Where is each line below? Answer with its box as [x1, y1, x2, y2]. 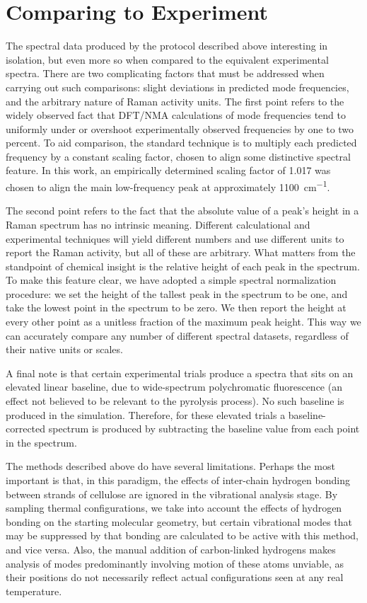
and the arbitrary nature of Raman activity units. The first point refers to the [6, 93, 344, 108]
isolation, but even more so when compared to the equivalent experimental [6, 52, 329, 67]
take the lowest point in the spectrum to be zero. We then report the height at [6, 300, 346, 315]
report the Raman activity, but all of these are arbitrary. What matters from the [6, 245, 356, 260]
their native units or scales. [6, 342, 123, 357]
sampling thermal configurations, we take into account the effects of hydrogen [6, 500, 342, 515]
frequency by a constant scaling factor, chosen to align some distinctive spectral [6, 149, 351, 163]
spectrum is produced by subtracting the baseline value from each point [48, 421, 360, 436]
